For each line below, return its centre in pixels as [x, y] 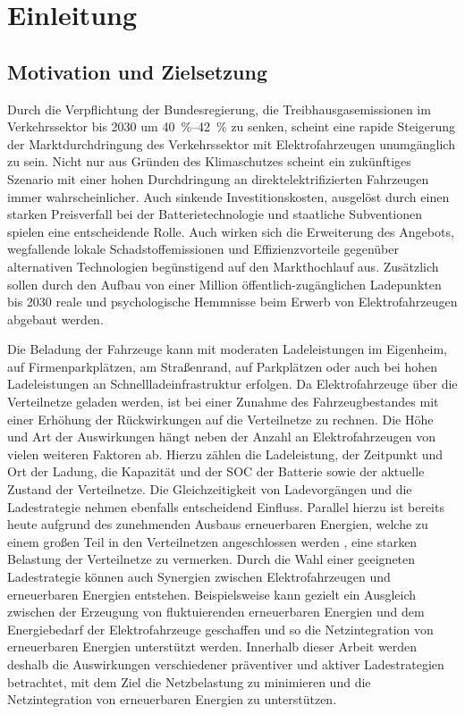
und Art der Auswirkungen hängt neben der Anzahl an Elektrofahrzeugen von [221, 437]
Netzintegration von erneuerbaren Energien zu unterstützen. [172, 699]
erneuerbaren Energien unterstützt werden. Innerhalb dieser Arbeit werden [212, 647]
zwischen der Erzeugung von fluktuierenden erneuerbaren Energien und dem [216, 612]
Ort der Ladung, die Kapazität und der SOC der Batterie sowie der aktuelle [216, 471]
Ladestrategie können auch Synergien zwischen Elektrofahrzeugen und [199, 577]
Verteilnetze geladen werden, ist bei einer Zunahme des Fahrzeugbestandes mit [223, 402]
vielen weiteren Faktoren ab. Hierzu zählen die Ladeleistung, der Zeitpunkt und [225, 454]
